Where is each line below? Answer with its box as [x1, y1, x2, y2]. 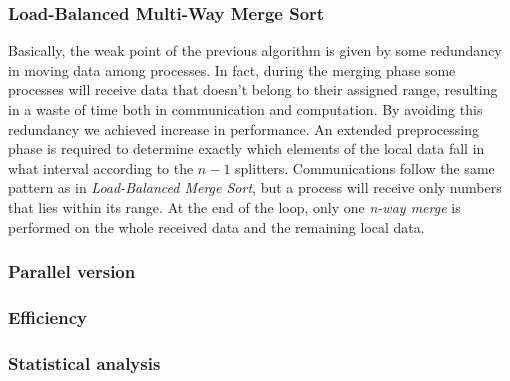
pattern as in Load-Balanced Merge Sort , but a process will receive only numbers [8, 177, 502, 198]
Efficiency [8, 304, 87, 329]
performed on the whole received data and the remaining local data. [8, 216, 425, 237]
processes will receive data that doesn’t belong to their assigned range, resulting [8, 79, 498, 100]
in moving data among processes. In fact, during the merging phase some [8, 59, 456, 80]
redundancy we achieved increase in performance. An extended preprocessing [8, 118, 480, 139]
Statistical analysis [8, 350, 161, 375]
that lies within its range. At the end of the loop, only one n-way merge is [8, 196, 461, 217]
